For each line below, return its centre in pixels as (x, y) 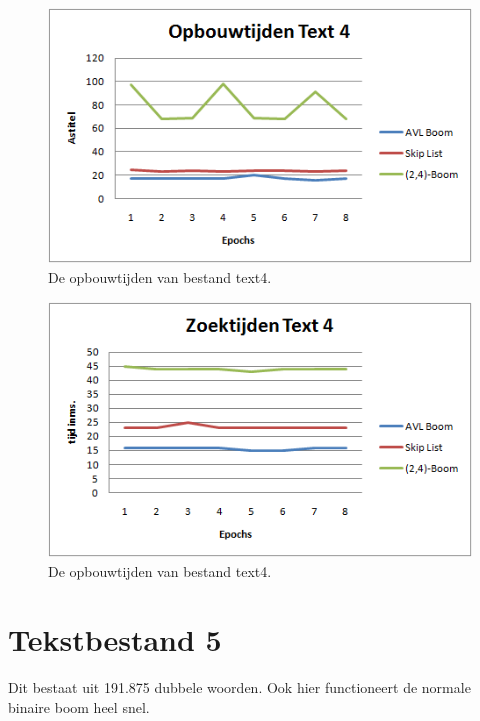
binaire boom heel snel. (79, 707)
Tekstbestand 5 (115, 639)
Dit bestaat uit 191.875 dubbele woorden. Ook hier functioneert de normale (239, 687)
